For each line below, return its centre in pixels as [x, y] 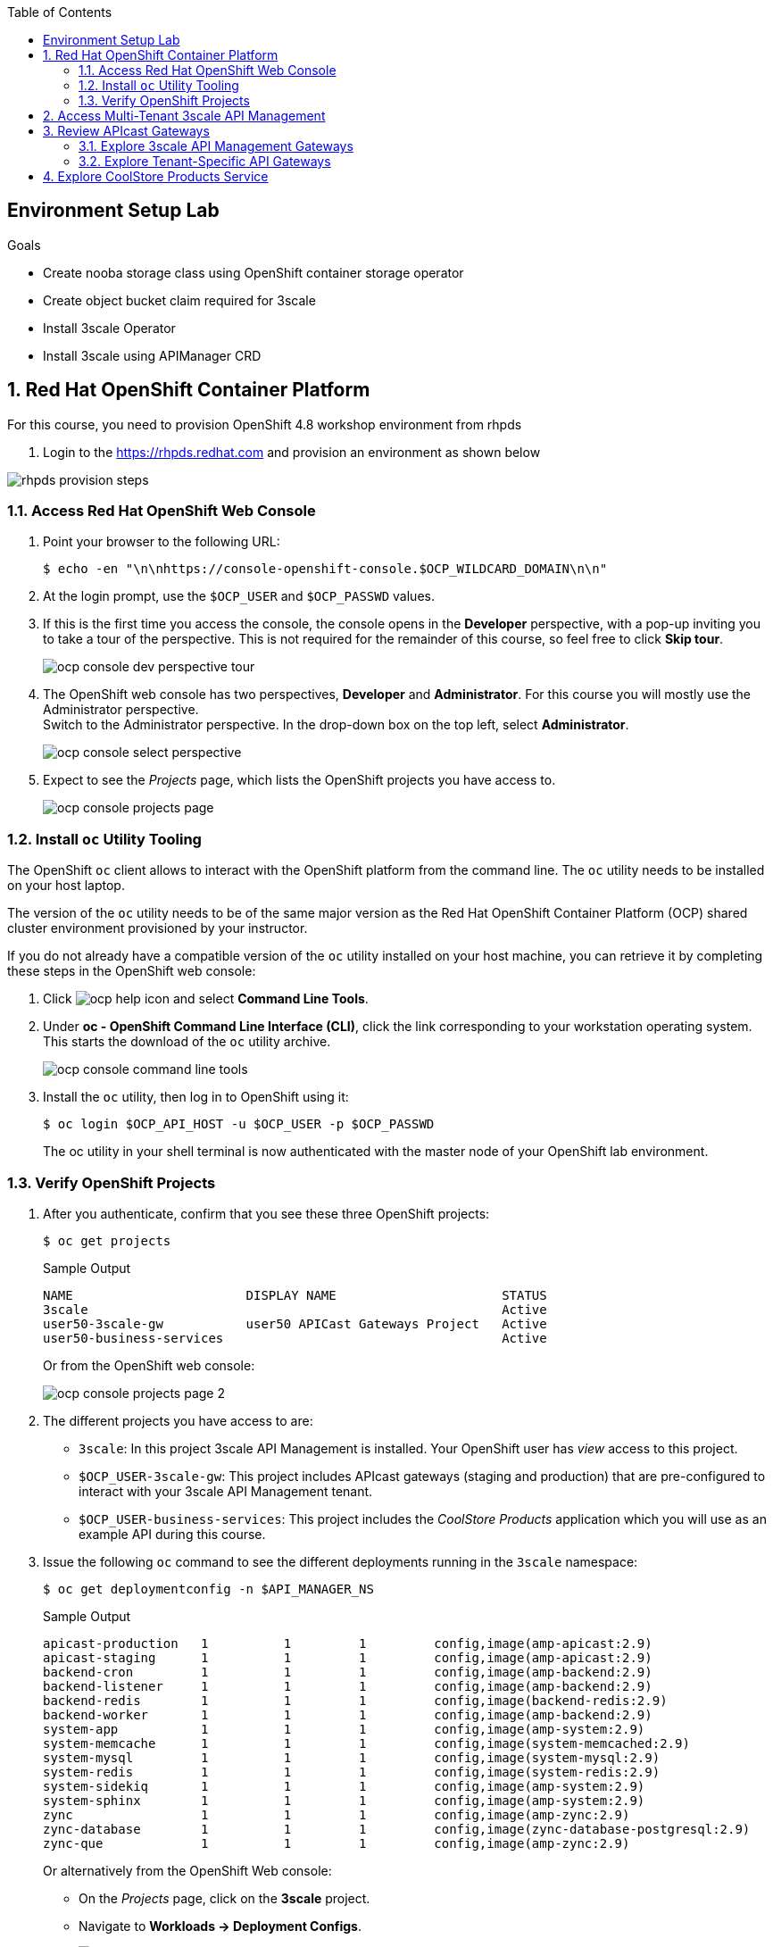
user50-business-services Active [295, 1338]
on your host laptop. [66, 886]
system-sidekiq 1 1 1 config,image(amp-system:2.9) [344, 1786]
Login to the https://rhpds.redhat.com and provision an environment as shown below [292, 452]
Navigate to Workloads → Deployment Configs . [220, 1926]
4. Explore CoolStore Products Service [156, 176]
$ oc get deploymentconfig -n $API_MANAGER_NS [208, 1589]
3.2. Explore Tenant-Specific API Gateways [205, 161]
